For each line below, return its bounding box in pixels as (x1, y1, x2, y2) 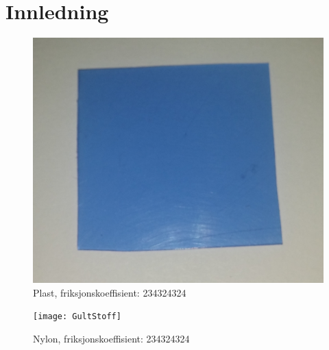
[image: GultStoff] (33, 312, 121, 322)
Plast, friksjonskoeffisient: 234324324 (33, 285, 186, 299)
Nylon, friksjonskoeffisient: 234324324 (33, 332, 190, 346)
